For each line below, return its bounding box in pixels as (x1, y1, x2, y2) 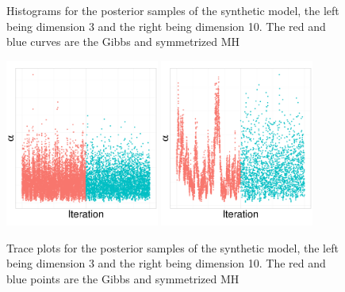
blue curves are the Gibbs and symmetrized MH (6, 33, 240, 50)
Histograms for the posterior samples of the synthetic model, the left (6, 2, 339, 18)
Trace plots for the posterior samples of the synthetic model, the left (6, 239, 339, 256)
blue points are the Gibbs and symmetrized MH (6, 270, 240, 286)
